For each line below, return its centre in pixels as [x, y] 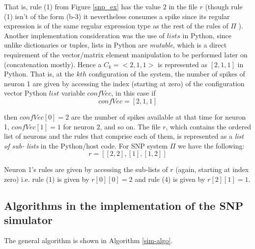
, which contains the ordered [209, 126]
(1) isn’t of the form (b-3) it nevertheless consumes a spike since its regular [117, 16]
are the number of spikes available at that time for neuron [158, 116]
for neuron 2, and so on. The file [112, 126]
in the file [183, 6]
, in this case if [133, 93]
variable [73, 93]
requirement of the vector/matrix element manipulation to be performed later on [126, 54]
